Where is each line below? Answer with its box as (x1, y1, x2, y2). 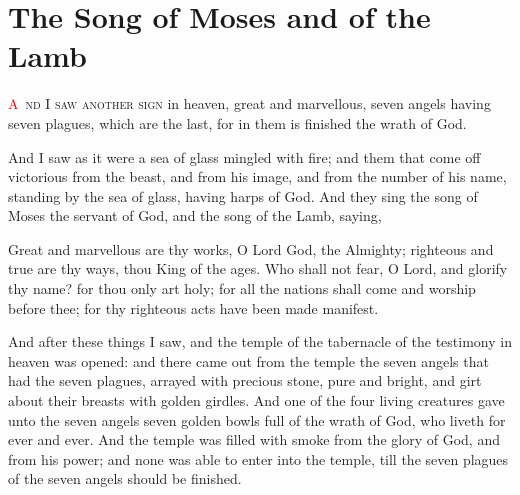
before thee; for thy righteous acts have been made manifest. (8, 297, 379, 318)
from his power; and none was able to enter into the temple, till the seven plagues (8, 448, 509, 469)
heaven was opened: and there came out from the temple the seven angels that (8, 350, 489, 371)
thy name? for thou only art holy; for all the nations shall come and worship (8, 278, 476, 299)
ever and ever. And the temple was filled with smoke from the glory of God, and (8, 429, 500, 450)
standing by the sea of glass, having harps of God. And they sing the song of (8, 185, 478, 206)
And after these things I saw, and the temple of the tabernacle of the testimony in (8, 331, 512, 352)
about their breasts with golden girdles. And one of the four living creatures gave (8, 390, 505, 411)
